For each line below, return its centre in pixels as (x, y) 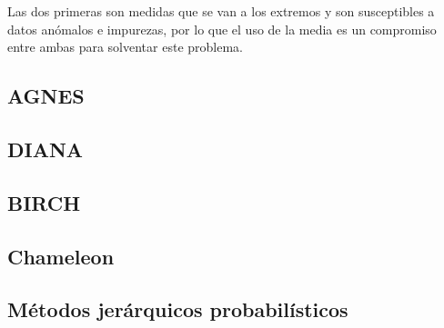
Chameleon (61, 256)
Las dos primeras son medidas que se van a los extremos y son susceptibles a (221, 11)
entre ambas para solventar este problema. (125, 47)
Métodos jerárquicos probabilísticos (178, 309)
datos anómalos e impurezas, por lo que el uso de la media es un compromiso (222, 29)
